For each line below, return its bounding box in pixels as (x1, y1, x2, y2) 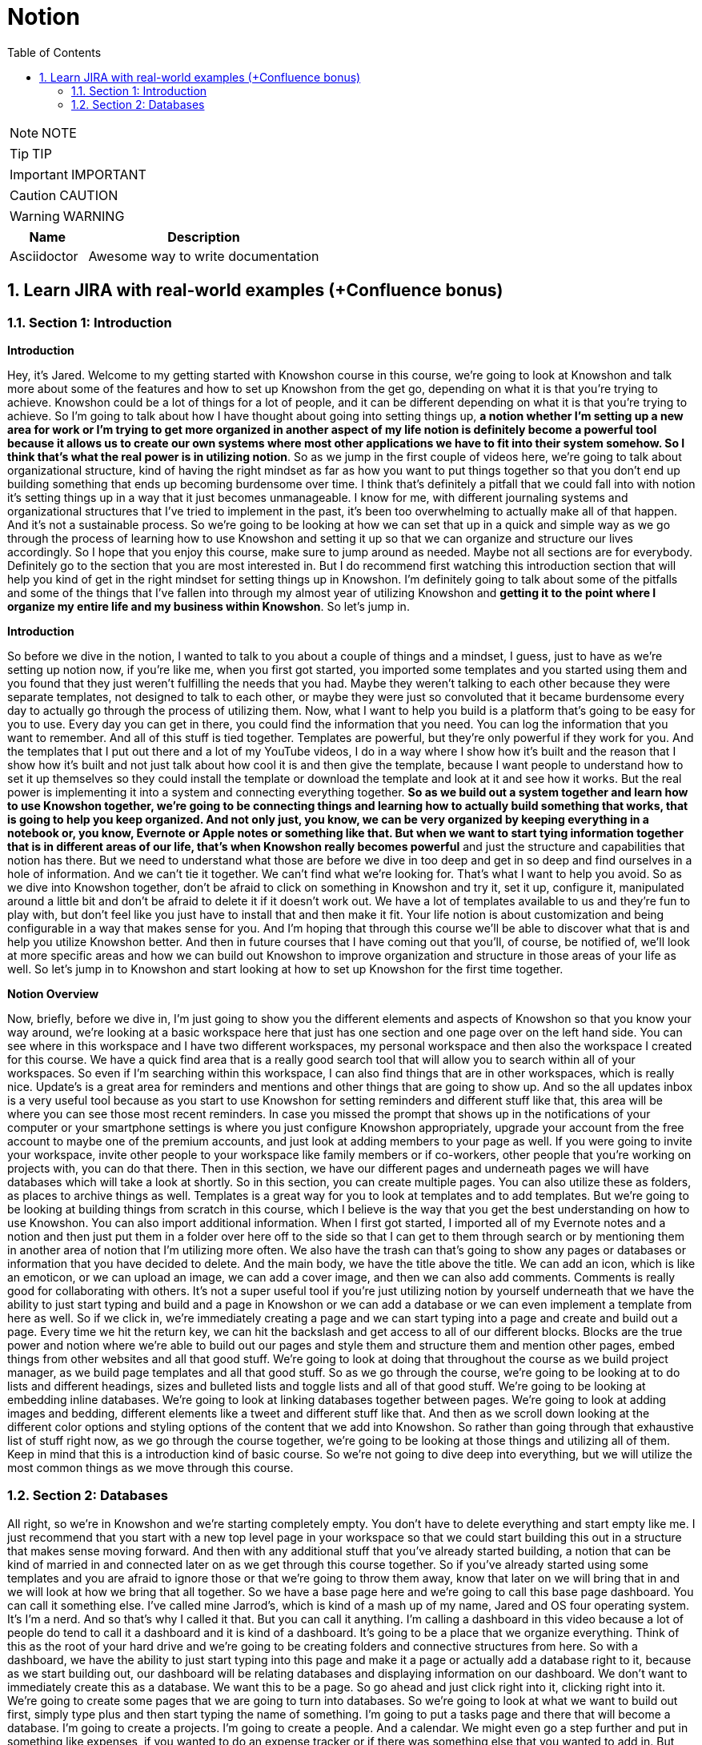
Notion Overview (7, 986, 99, 1001)
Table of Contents (7, 45, 102, 59)
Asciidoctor (10, 247, 78, 264)
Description (167, 228, 240, 245)
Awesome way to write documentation (88, 247, 319, 264)
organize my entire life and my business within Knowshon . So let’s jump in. (7, 599, 410, 613)
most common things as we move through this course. (7, 1460, 294, 1474)
